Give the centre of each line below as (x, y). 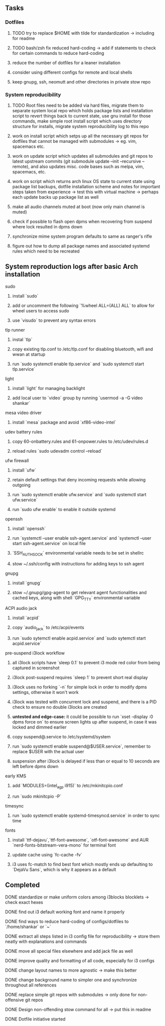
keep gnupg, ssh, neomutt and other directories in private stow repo (82, 82)
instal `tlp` (22, 339)
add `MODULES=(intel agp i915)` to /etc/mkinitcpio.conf (67, 786)
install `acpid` (26, 618)
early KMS (16, 776)
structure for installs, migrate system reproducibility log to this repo (81, 126)
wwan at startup (29, 354)
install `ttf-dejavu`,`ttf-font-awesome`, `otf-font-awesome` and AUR (80, 840)
